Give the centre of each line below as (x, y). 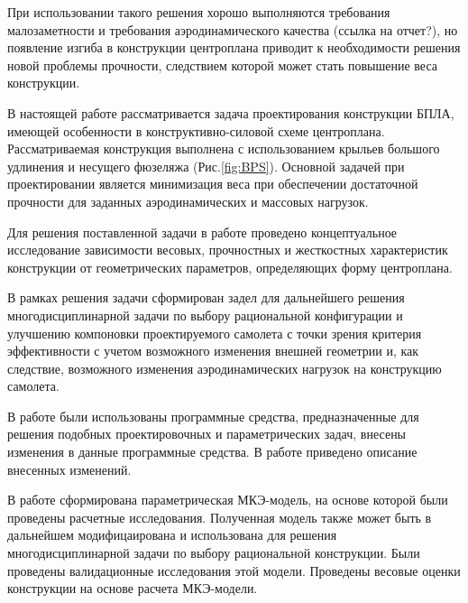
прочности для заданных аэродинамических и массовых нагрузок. (188, 201)
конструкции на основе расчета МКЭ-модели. (133, 588)
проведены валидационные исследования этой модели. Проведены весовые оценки (234, 570)
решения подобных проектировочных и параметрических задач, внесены (207, 434)
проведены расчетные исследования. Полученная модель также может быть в (220, 517)
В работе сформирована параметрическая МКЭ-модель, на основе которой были (228, 500)
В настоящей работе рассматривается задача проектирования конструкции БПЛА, (231, 112)
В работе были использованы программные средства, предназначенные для (213, 416)
